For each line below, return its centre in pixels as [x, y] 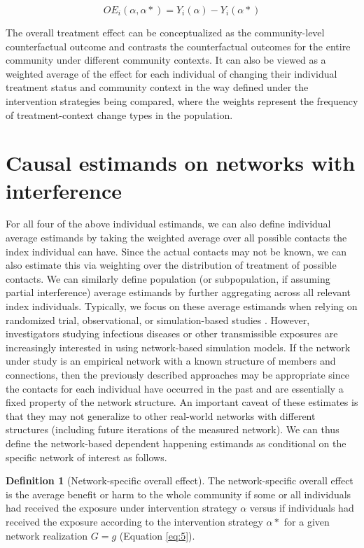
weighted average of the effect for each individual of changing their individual [171, 73]
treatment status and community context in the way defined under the [157, 87]
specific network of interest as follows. [86, 457]
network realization [47, 535]
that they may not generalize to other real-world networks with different [161, 415]
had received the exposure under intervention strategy [121, 508]
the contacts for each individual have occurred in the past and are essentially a [175, 388]
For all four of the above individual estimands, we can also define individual [168, 224]
